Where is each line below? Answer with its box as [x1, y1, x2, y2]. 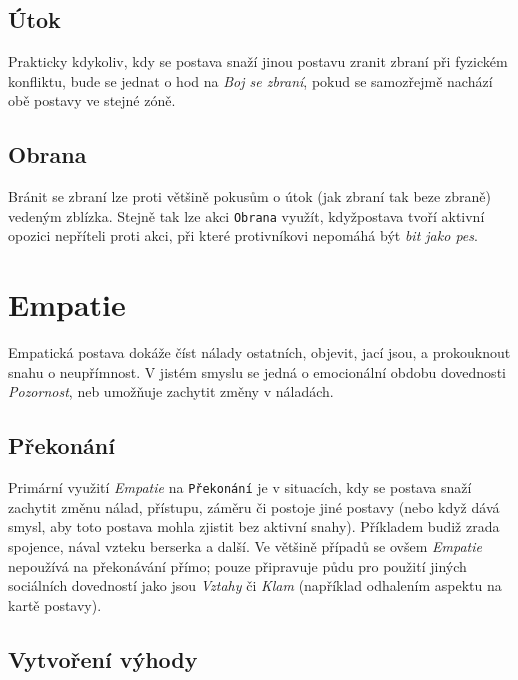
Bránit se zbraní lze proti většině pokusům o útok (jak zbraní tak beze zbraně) [8, 186, 491, 207]
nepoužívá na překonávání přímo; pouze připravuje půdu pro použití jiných [8, 555, 467, 576]
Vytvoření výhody [8, 643, 198, 674]
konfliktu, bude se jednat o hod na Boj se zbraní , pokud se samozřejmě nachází [8, 70, 493, 91]
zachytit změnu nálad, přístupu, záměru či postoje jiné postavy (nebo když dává [8, 496, 500, 517]
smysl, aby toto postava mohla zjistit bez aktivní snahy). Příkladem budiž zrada [8, 516, 500, 537]
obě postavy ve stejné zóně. [8, 90, 176, 111]
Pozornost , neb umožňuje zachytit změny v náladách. [8, 381, 334, 402]
